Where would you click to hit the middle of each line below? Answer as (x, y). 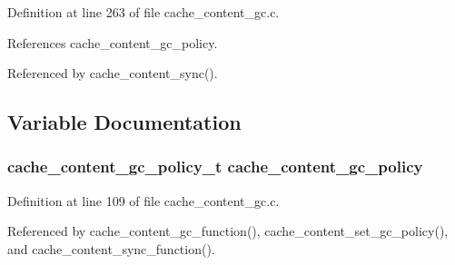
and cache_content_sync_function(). (111, 248)
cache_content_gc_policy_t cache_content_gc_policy (215, 167)
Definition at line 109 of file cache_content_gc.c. (143, 200)
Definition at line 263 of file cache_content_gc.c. (143, 12)
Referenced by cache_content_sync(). (113, 73)
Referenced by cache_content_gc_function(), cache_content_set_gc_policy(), (228, 231)
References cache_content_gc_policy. (113, 42)
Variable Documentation (124, 122)
